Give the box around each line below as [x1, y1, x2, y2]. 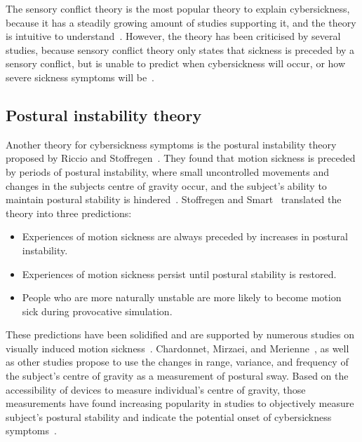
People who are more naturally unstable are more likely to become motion [22, 290, 342, 305]
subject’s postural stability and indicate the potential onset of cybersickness [6, 409, 332, 424]
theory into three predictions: [6, 205, 132, 220]
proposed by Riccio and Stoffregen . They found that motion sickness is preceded [6, 151, 356, 165]
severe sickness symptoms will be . [6, 69, 155, 84]
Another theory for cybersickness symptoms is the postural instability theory [6, 137, 337, 151]
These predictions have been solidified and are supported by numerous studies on [6, 327, 354, 342]
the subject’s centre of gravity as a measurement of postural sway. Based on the [6, 368, 349, 383]
